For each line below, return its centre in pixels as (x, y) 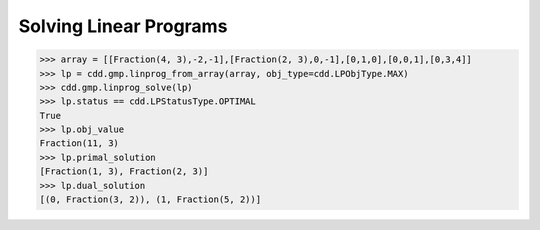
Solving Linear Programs (123, 26)
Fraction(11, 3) (79, 143)
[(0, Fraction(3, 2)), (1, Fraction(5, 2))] (150, 199)
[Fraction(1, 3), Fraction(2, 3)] (124, 171)
